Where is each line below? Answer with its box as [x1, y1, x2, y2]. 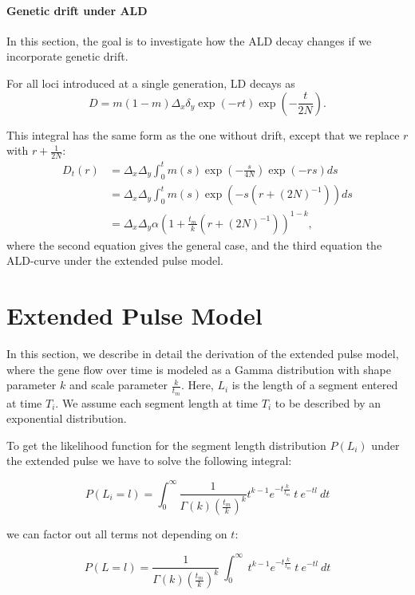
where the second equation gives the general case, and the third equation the [6, 236, 382, 253]
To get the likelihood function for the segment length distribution [6, 436, 326, 453]
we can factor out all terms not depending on [6, 526, 227, 542]
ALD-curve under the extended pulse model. [6, 252, 223, 269]
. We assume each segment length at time [55, 394, 259, 411]
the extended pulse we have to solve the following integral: [6, 452, 292, 469]
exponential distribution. [6, 410, 127, 427]
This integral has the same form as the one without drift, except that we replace [6, 126, 400, 143]
